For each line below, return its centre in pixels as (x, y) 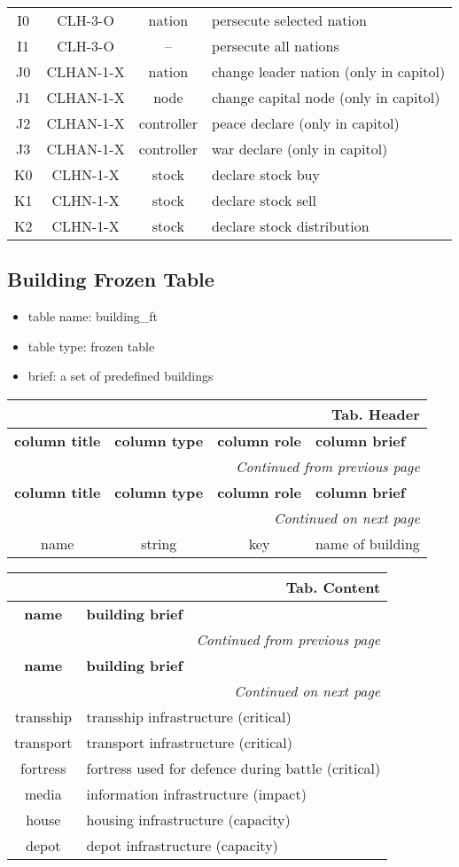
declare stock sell (264, 200)
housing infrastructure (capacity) (188, 819)
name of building (367, 543)
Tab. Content (333, 587)
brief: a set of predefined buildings (121, 376)
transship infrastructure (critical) (189, 716)
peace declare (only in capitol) (306, 123)
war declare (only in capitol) (300, 149)
